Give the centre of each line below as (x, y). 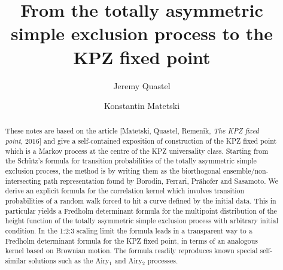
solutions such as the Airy (69, 261)
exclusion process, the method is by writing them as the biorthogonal (113, 171)
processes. (163, 261)
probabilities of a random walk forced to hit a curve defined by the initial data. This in (141, 201)
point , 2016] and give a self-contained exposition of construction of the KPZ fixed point (141, 141)
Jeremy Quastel (142, 85)
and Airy (128, 261)
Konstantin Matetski (142, 106)
